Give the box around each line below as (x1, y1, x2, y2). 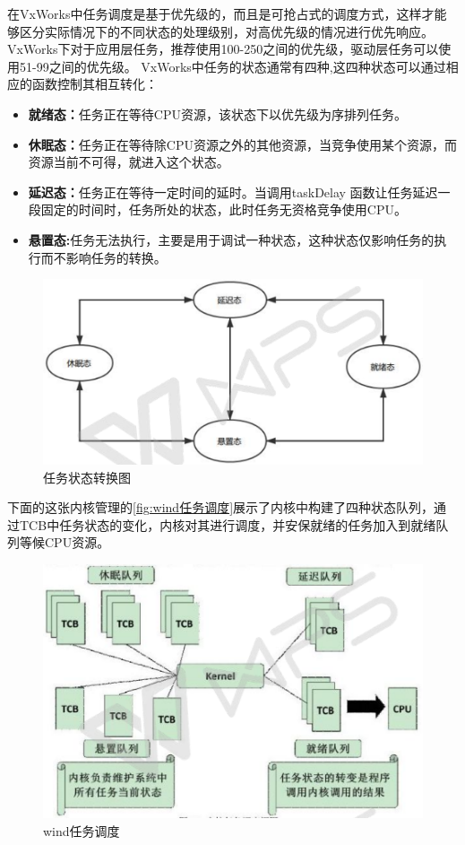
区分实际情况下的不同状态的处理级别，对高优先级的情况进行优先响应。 (19, 22, 434, 40)
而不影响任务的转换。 (40, 248, 167, 266)
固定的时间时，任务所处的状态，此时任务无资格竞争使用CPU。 (40, 200, 407, 219)
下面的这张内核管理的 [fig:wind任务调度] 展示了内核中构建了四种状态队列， (7, 498, 435, 517)
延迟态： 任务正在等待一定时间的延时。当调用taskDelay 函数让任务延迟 (28, 182, 438, 201)
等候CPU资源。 (19, 533, 110, 552)
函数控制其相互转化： (31, 74, 158, 93)
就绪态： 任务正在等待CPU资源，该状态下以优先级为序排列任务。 (28, 104, 407, 123)
